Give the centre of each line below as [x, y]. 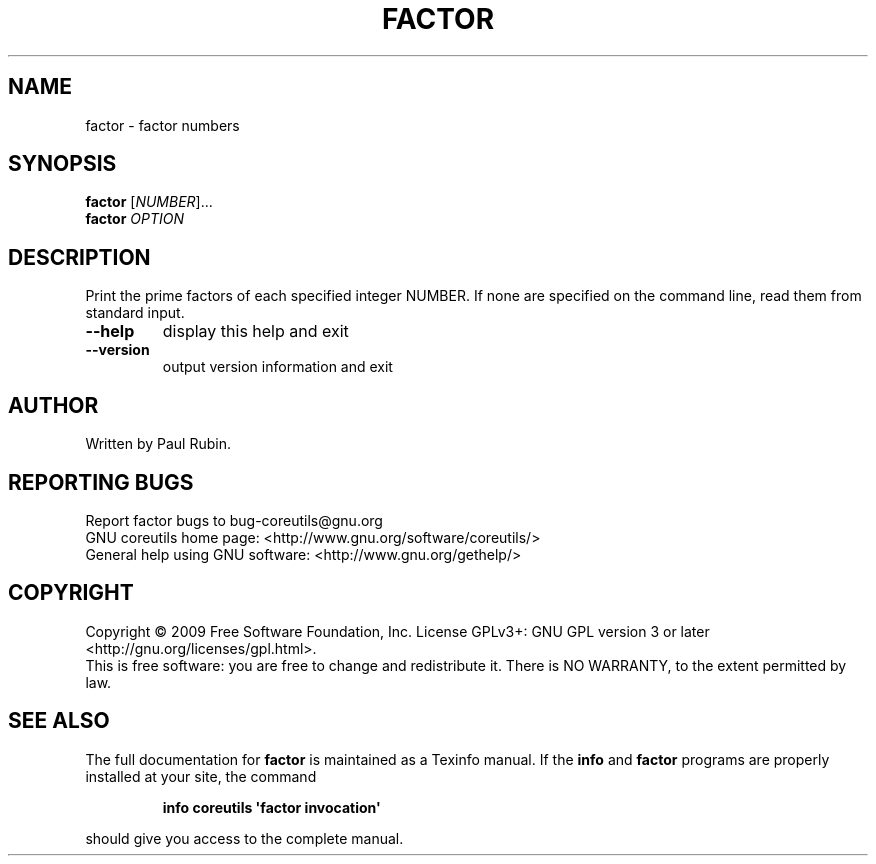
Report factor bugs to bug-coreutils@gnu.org [234, 520]
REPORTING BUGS [101, 482]
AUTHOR [53, 405]
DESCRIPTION [79, 257]
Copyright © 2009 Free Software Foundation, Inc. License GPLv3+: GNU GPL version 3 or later [397, 631]
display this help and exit [255, 331]
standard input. [135, 313]
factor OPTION [134, 219]
